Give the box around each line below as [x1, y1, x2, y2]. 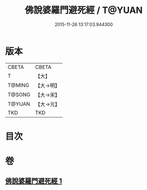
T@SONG [7, 91, 31, 98]
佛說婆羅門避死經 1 [5, 177, 62, 185]
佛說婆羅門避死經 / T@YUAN [24, 4, 143, 16]
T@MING [7, 81, 29, 88]
